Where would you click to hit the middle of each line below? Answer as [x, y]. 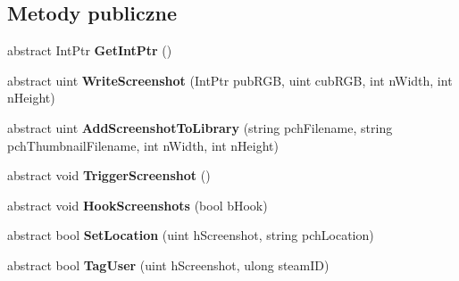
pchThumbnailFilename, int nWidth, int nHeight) [143, 145]
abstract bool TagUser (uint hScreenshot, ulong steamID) [168, 264]
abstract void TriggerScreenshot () [109, 175]
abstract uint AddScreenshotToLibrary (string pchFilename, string [200, 127]
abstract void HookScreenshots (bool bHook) [138, 205]
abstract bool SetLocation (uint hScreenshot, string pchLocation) [191, 235]
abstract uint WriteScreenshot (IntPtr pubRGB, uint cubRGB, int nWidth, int [230, 80]
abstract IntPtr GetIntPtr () [90, 50]
